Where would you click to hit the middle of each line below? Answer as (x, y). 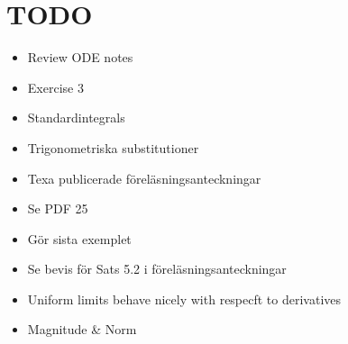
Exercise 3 (55, 87)
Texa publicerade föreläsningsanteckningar (144, 178)
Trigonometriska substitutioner (113, 147)
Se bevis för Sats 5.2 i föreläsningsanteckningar (157, 269)
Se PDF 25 (58, 208)
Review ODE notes (80, 57)
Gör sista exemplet (79, 238)
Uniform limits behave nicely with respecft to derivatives (184, 299)
